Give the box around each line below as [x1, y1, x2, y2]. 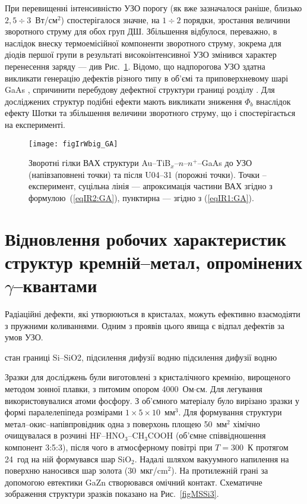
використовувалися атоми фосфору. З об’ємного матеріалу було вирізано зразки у [5, 394, 299, 406]
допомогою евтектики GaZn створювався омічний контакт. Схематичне [5, 475, 262, 488]
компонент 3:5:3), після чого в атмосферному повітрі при [5, 441, 213, 453]
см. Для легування [196, 383, 262, 395]
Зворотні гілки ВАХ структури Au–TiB [29, 156, 171, 169]
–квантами [13, 273, 97, 298]
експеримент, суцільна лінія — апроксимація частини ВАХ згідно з [29, 180, 273, 192]
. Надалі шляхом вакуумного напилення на [134, 452, 289, 465]
